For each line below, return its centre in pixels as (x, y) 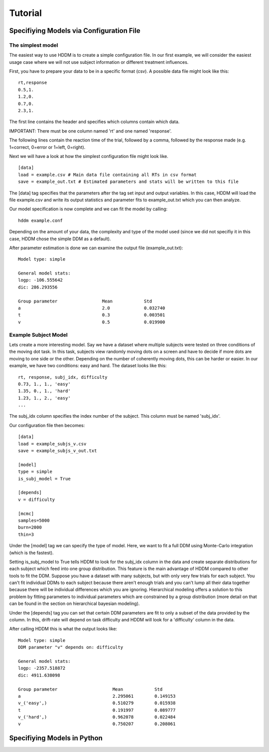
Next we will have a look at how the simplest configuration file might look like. (89, 156)
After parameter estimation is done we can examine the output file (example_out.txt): (96, 248)
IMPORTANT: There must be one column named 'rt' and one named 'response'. (90, 131)
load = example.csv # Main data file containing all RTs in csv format (107, 175)
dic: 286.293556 (38, 287)
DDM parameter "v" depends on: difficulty (71, 647)
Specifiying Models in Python (56, 738)
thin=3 (26, 534)
